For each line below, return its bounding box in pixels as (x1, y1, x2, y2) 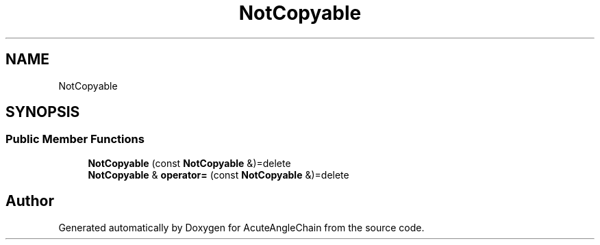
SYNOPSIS (5, 103, 80, 121)
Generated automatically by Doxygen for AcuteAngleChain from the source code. (58, 221, 425, 233)
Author (5, 192, 54, 210)
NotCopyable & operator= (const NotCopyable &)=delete (88, 168, 349, 181)
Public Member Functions (5, 132, 145, 146)
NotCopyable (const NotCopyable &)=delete (88, 157, 291, 169)
